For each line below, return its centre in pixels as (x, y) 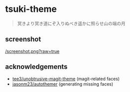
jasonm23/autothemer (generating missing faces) (63, 84)
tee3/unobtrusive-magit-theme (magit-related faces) (66, 79)
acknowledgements (36, 67)
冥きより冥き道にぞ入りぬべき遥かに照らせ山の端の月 (71, 23)
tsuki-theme (31, 9)
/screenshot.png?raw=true (32, 51)
